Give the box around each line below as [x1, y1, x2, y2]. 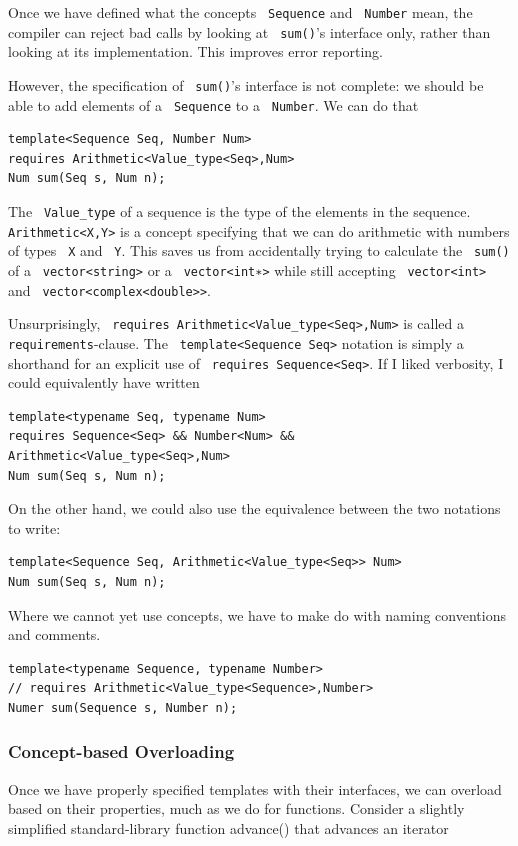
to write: [8, 517, 61, 538]
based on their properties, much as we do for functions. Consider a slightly [8, 798, 465, 819]
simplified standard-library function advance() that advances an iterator [8, 817, 449, 838]
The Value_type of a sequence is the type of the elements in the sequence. [8, 201, 471, 221]
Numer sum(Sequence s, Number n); [8, 700, 238, 715]
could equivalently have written [8, 372, 200, 393]
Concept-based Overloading [8, 739, 235, 764]
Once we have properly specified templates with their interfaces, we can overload [8, 778, 502, 799]
